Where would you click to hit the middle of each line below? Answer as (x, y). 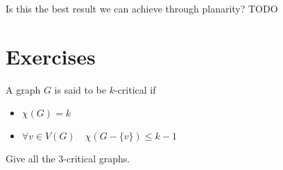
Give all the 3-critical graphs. (68, 159)
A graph (23, 89)
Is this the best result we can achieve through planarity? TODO (142, 8)
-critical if (135, 89)
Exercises (51, 56)
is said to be (80, 89)
